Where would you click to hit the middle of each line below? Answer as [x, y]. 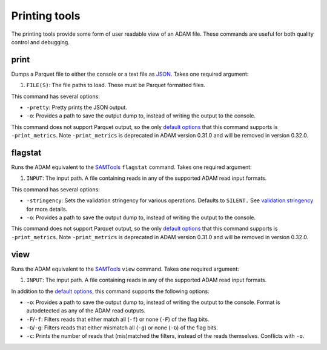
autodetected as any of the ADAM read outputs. [86, 311]
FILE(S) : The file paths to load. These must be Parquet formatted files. [116, 85]
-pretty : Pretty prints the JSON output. [77, 107]
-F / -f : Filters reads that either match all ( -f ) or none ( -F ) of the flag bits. [118, 319]
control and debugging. [40, 42]
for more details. [47, 209]
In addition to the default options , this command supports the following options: [110, 291]
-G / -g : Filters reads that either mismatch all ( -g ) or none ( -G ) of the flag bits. [122, 328]
